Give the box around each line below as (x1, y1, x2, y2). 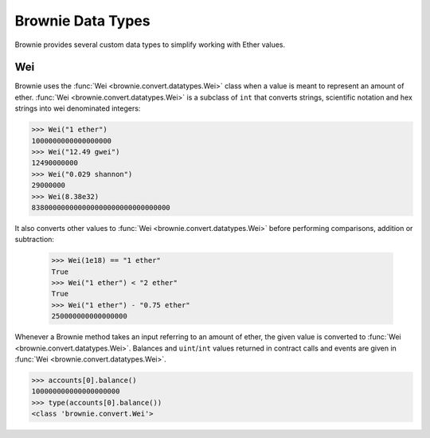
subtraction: (14, 235, 55, 244)
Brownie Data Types (14, 12, 150, 29)
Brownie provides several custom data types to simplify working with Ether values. (14, 40, 286, 49)
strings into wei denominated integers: (14, 104, 141, 113)
